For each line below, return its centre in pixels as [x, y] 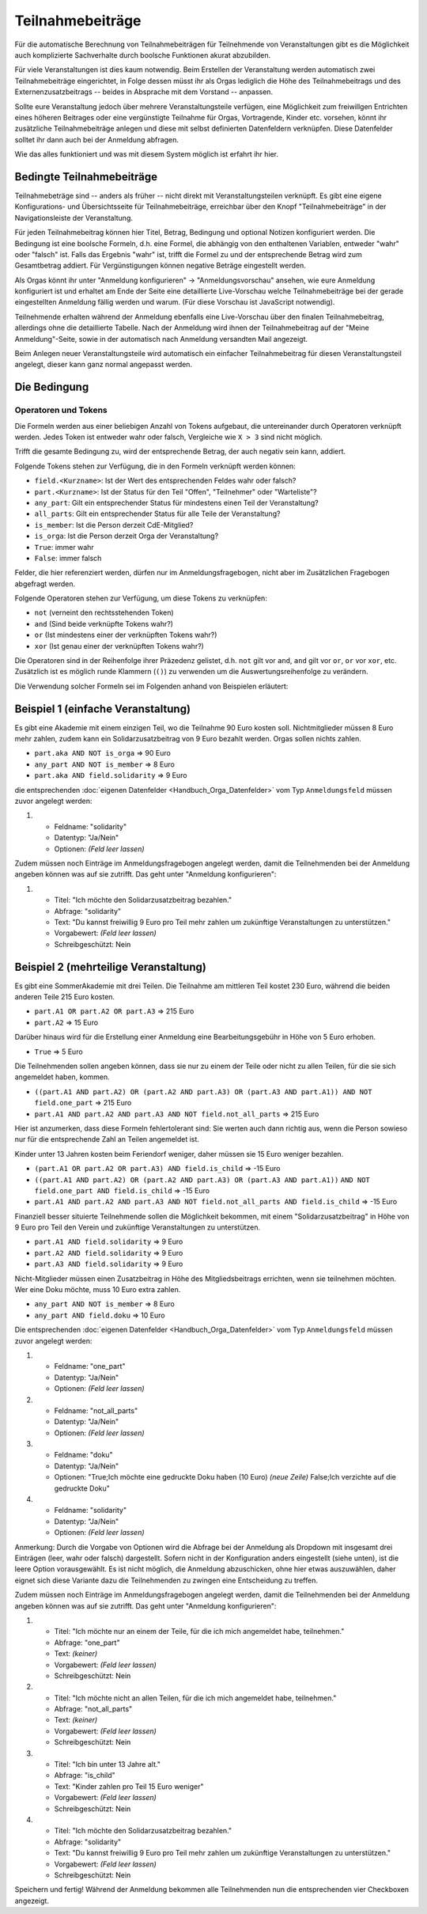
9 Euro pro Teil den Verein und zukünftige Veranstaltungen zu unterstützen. [138, 1227]
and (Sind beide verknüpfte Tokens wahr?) [104, 623]
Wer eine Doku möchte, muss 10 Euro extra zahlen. [98, 1290]
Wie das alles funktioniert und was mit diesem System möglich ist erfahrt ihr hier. [147, 154]
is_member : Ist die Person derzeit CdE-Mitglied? [114, 525]
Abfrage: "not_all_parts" [93, 1709]
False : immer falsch [68, 558]
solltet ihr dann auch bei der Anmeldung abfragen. [97, 139]
